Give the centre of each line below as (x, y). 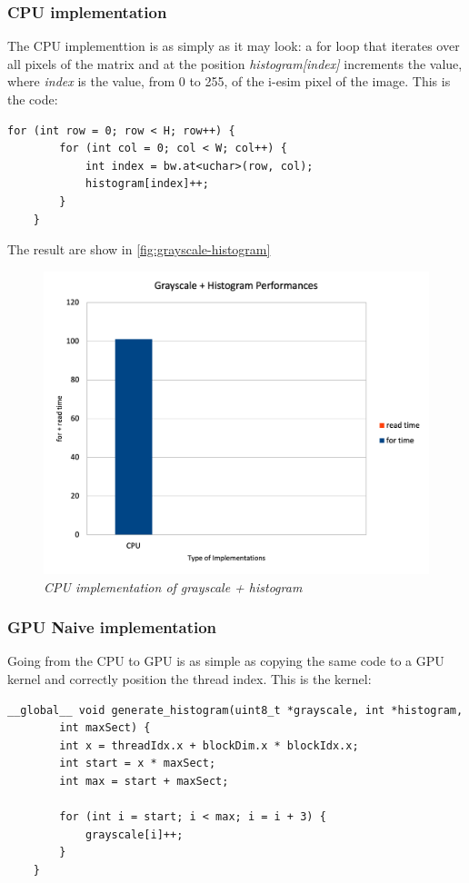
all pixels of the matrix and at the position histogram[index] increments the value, (235, 63)
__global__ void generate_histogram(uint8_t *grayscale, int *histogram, (235, 710)
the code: (33, 99)
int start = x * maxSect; (138, 764)
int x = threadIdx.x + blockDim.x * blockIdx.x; (209, 745)
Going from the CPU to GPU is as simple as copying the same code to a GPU (226, 661)
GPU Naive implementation (112, 627)
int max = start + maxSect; (144, 782)
